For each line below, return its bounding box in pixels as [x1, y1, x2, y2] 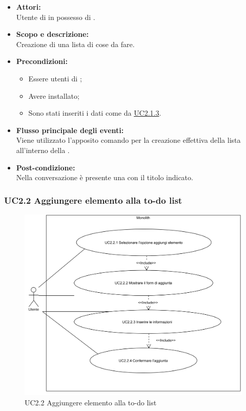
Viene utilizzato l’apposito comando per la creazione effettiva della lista [16, 135, 241, 145]
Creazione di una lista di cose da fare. [16, 38, 135, 49]
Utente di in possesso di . [16, 11, 95, 22]
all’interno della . [16, 144, 70, 155]
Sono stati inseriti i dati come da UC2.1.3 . [28, 107, 161, 118]
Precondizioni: [16, 56, 68, 67]
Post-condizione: [16, 162, 75, 172]
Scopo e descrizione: [16, 29, 89, 39]
